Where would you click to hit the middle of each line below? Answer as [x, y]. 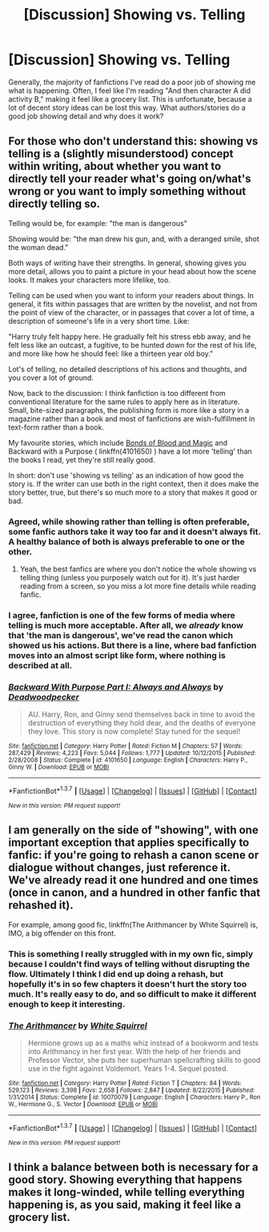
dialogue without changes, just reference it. [119, 868]
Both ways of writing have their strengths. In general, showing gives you [127, 263]
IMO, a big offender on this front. [62, 933]
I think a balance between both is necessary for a [133, 1167]
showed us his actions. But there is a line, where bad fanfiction [132, 645]
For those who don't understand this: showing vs [133, 141]
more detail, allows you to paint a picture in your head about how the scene [132, 271]
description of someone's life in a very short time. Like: [99, 321]
